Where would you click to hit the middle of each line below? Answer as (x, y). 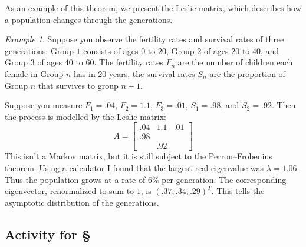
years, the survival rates (152, 73)
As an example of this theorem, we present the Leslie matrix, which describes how (153, 8)
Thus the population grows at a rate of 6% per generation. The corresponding (146, 179)
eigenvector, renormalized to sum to (70, 191)
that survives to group (78, 85)
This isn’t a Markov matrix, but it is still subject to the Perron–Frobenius (139, 156)
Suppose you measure (44, 105)
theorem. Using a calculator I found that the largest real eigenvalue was (134, 168)
